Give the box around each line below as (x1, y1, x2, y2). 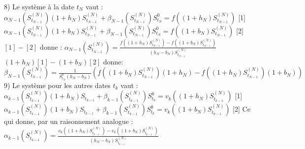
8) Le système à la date (4, 1, 75, 11)
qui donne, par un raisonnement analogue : (4, 116, 133, 126)
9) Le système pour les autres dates (4, 80, 111, 90)
